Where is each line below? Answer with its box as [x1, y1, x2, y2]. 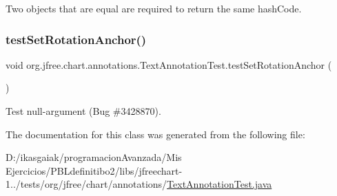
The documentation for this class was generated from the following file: [6, 127, 305, 141]
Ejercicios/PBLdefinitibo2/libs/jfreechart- [6, 163, 183, 177]
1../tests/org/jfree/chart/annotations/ [6, 177, 167, 191]
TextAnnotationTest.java [167, 177, 272, 191]
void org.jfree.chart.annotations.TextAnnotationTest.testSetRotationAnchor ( [6, 57, 332, 72]
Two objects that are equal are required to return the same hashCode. [6, 1, 302, 15]
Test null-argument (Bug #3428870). [6, 104, 161, 118]
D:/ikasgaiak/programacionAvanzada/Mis [6, 150, 182, 164]
